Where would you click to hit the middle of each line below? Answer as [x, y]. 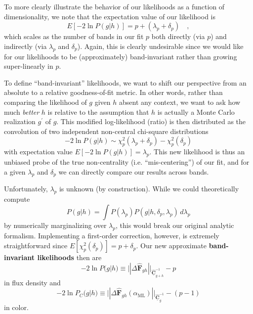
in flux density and [32, 282]
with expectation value [38, 152]
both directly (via [178, 36]
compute [17, 199]
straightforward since [36, 246]
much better [22, 112]
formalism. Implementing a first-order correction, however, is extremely [112, 235]
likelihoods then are [69, 257]
